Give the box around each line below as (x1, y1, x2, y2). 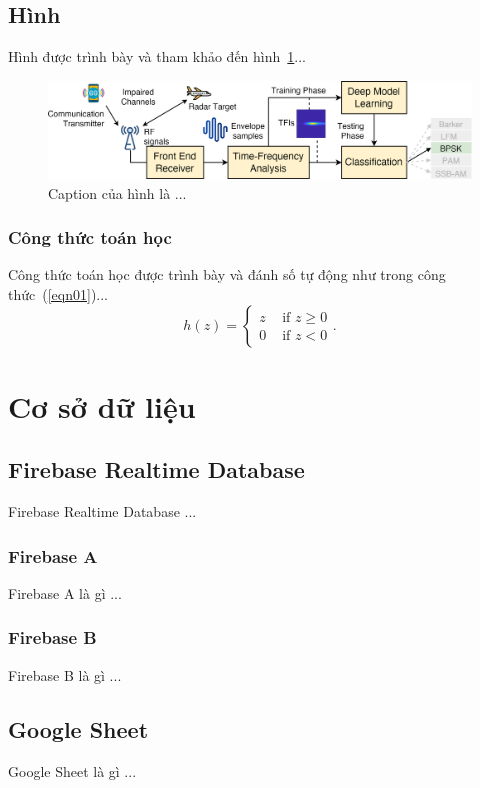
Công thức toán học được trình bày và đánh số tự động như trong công (8, 264, 446, 285)
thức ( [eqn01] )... (8, 283, 108, 304)
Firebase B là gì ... (8, 664, 122, 685)
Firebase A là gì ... (8, 582, 122, 603)
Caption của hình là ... (48, 182, 187, 203)
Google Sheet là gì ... (8, 760, 137, 781)
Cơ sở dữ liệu (8, 385, 196, 426)
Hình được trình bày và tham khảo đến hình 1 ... (8, 46, 307, 67)
